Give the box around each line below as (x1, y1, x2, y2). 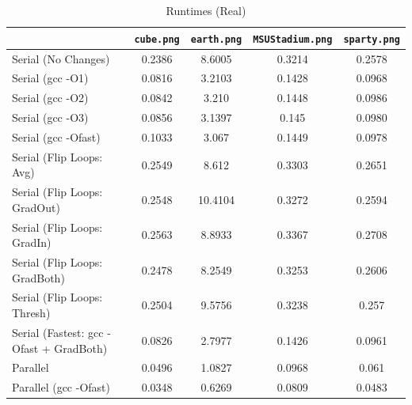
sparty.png (343, 33, 400, 45)
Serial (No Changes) (12, 50, 110, 66)
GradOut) (12, 199, 60, 215)
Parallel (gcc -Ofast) (12, 379, 110, 396)
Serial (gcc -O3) (12, 109, 89, 126)
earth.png (190, 33, 242, 45)
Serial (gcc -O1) (12, 70, 89, 86)
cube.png (134, 33, 180, 45)
